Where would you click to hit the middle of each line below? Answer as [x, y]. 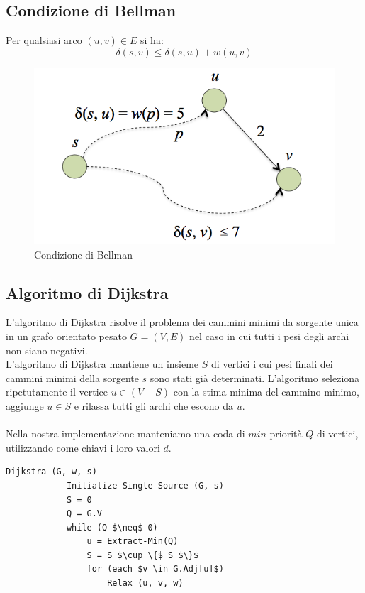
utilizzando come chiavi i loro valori [83, 447]
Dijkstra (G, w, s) [51, 472]
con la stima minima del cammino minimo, [266, 392]
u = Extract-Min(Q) [133, 542]
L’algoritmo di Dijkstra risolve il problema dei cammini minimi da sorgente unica [182, 322]
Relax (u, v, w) [145, 583]
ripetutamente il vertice [57, 392]
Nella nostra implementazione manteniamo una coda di [125, 434]
